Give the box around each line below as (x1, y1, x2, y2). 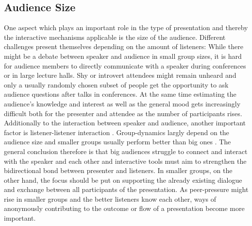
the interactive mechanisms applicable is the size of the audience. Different (4, 32, 226, 42)
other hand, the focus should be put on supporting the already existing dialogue (4, 174, 242, 185)
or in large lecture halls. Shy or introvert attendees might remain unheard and (4, 70, 236, 80)
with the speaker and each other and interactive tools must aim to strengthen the (4, 156, 247, 166)
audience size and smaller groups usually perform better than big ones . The (4, 137, 231, 147)
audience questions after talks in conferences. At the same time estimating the (4, 89, 236, 99)
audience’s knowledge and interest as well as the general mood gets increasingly (4, 98, 241, 108)
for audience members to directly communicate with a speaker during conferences (4, 60, 246, 70)
